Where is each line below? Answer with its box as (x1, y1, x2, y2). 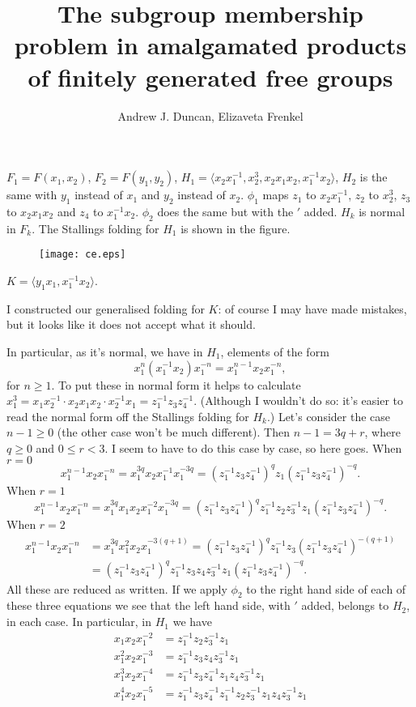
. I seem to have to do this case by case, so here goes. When (104, 439, 402, 456)
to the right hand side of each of (246, 580, 406, 597)
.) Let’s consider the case (266, 407, 391, 424)
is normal (359, 202, 405, 219)
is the (359, 168, 388, 185)
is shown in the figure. (180, 219, 291, 236)
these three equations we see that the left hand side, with (6, 597, 291, 614)
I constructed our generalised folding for (6, 300, 205, 317)
